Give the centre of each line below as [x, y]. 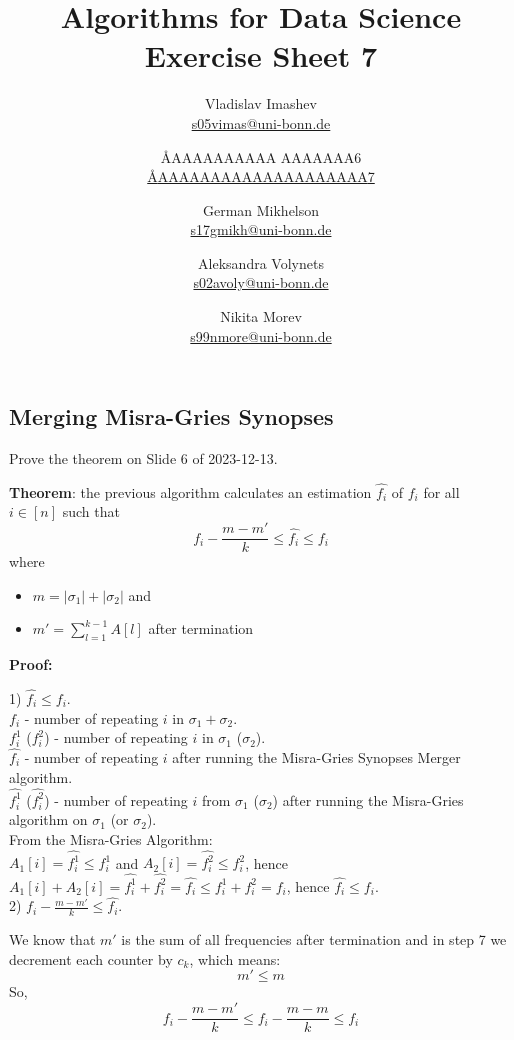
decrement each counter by [91, 958]
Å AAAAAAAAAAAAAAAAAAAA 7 [261, 176]
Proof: [31, 664]
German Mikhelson [261, 209]
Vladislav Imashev [261, 103]
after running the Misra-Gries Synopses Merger [316, 756]
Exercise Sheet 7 [261, 55]
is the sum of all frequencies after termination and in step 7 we [314, 939]
